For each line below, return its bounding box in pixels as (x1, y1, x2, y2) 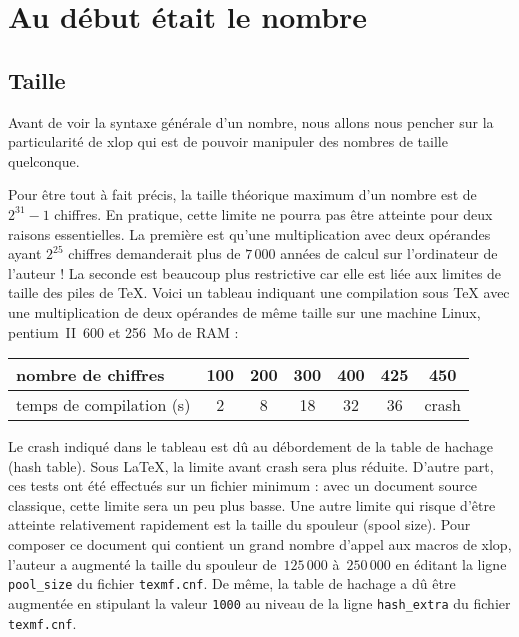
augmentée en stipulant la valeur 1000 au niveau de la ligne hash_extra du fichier (8, 592, 511, 613)
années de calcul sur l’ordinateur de (280, 243, 498, 264)
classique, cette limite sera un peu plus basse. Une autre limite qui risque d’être (8, 494, 496, 515)
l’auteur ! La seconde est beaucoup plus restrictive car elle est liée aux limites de (8, 262, 502, 283)
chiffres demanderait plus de (68, 243, 241, 264)
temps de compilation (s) (16, 393, 191, 417)
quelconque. (8, 150, 80, 171)
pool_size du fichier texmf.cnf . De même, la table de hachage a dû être (8, 573, 456, 594)
